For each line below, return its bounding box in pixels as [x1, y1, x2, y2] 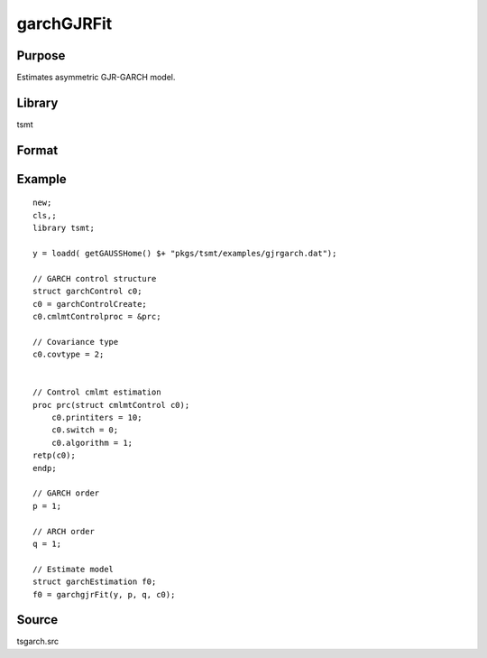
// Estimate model [32, 564, 115, 574]
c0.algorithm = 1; [51, 438, 133, 448]
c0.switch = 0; [51, 425, 119, 435]
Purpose [16, 48, 66, 63]
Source [16, 612, 59, 627]
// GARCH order [32, 488, 100, 498]
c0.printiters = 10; [51, 412, 142, 423]
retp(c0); [32, 450, 76, 460]
